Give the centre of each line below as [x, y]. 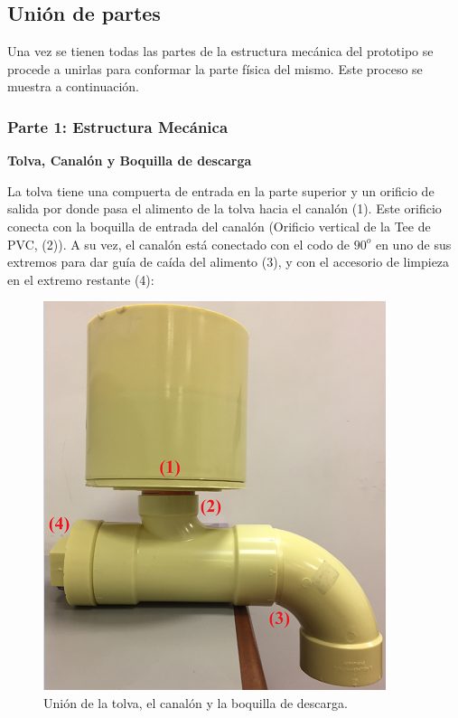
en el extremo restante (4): [81, 279]
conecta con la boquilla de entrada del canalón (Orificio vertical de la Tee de [219, 226]
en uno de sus [413, 244]
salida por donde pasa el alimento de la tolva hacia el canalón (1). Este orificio [224, 208]
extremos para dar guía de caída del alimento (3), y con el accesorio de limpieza [229, 262]
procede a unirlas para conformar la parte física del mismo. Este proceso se [215, 68]
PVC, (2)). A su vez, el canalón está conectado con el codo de [179, 244]
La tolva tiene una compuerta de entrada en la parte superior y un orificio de [221, 190]
